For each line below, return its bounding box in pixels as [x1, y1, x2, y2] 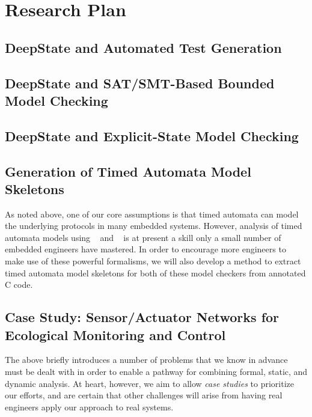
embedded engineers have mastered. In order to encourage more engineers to [5, 243, 286, 255]
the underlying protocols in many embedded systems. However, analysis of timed [5, 219, 302, 232]
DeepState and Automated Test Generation [5, 38, 282, 56]
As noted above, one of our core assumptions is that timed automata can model [5, 207, 299, 220]
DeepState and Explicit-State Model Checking [5, 126, 299, 145]
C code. [5, 278, 33, 291]
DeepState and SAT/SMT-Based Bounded [5, 73, 275, 92]
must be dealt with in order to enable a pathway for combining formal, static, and [5, 365, 308, 378]
